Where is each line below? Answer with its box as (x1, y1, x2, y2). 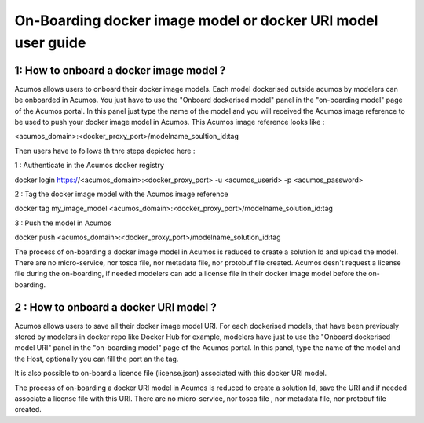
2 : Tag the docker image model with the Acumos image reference (14, 189, 228, 199)
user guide (14, 34, 86, 51)
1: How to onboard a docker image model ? (14, 64, 226, 77)
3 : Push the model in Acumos (14, 218, 111, 228)
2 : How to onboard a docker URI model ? (14, 301, 217, 314)
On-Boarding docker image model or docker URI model (14, 12, 378, 29)
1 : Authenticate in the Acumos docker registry (14, 161, 165, 170)
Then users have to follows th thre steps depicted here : (14, 146, 196, 155)
